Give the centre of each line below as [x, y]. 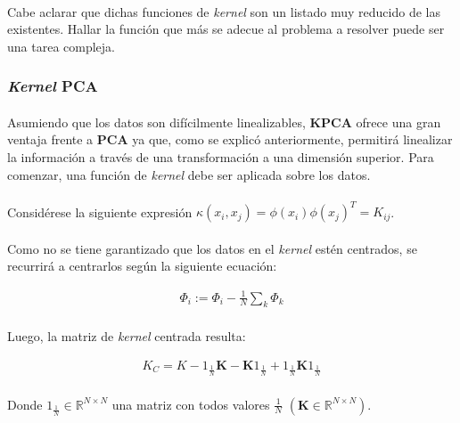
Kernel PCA [53, 86]
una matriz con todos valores [191, 404]
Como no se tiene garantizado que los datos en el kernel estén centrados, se [212, 248]
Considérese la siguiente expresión [100, 211]
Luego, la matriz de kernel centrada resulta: [127, 336]
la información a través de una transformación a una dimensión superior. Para [221, 157]
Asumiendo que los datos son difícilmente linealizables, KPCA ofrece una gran [224, 122]
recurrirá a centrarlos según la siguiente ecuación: [142, 266]
